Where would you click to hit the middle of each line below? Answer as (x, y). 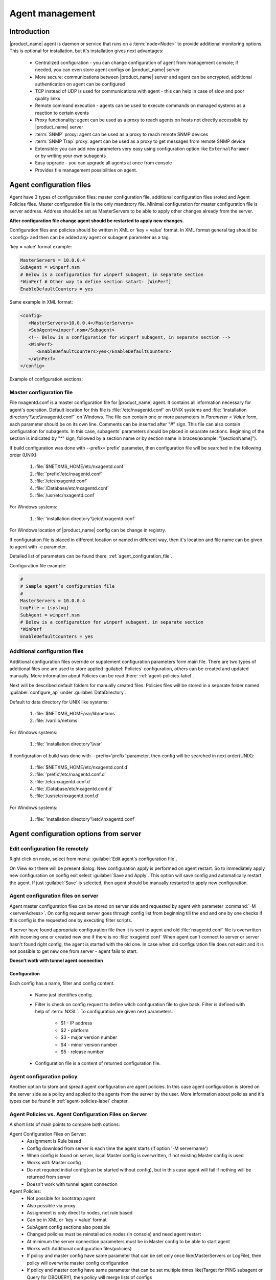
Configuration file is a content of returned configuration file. (98, 1063)
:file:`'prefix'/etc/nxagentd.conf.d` (71, 774)
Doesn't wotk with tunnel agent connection (56, 961)
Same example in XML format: (41, 302)
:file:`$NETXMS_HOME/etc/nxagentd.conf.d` (82, 767)
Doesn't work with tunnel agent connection (72, 1184)
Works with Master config (54, 1163)
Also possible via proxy (51, 1205)
